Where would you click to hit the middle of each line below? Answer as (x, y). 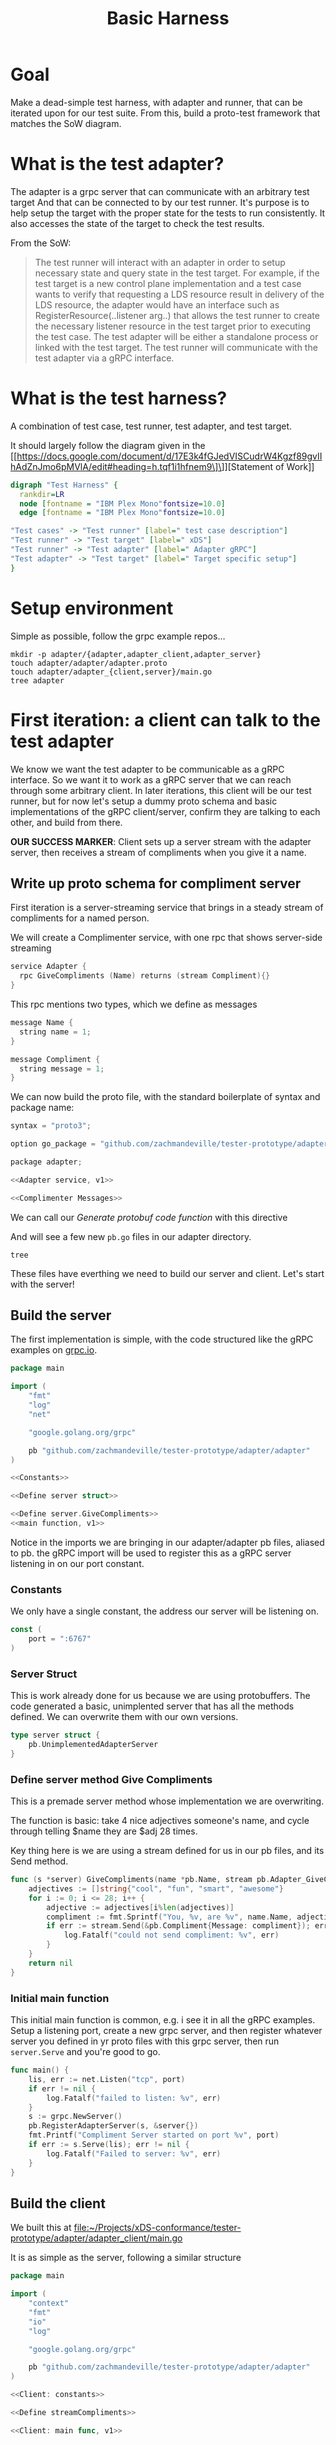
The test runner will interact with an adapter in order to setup (160, 262)
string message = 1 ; (62, 1068)
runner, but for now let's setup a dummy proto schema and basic (144, 801)
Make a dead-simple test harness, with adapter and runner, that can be (156, 102)
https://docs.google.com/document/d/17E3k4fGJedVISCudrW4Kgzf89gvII (169, 456)
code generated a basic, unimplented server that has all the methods (152, 1706)
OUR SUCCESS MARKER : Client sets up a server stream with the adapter (161, 841)
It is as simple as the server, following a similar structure (126, 2258)
